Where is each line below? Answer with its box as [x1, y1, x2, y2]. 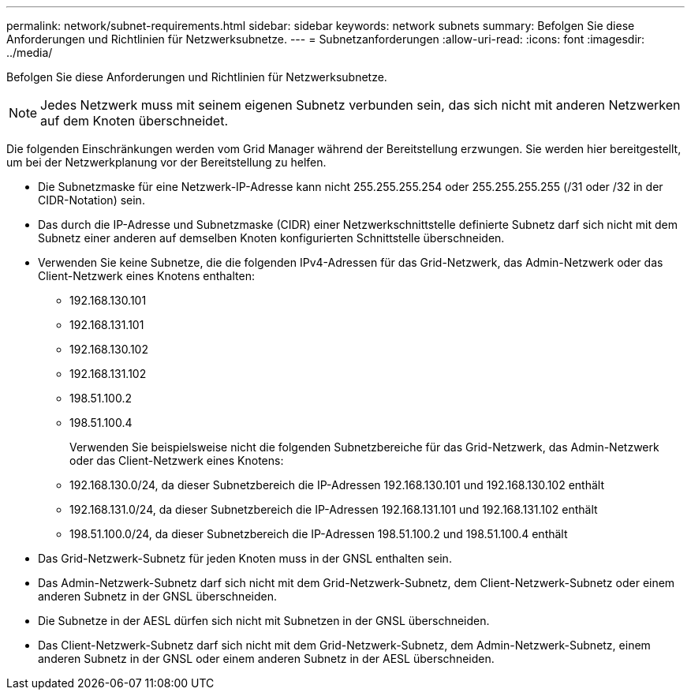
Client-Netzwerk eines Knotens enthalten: [38, 269, 255, 283]
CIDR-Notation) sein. [38, 193, 145, 207]
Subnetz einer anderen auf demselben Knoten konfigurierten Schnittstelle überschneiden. [38, 231, 505, 245]
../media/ [6, 46, 53, 59]
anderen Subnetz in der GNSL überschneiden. [38, 589, 277, 603]
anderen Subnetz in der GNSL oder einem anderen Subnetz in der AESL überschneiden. [38, 652, 495, 665]
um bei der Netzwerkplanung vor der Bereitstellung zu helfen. [6, 155, 327, 169]
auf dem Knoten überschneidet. [40, 113, 229, 129]
